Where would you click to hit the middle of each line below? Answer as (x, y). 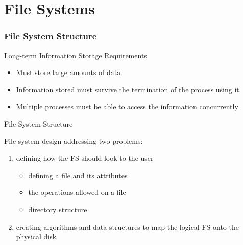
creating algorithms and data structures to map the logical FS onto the (127, 226)
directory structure (58, 209)
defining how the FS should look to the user (85, 158)
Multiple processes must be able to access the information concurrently (127, 106)
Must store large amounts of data (68, 72)
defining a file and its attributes (78, 175)
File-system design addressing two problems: (74, 141)
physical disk (36, 237)
